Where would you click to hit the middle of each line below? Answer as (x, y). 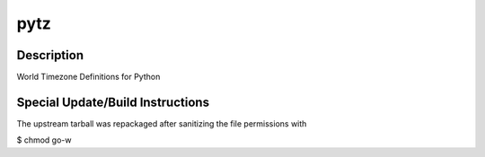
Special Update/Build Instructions (113, 102)
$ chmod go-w (44, 140)
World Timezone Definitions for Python (88, 77)
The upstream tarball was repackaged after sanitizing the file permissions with (162, 123)
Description (50, 55)
